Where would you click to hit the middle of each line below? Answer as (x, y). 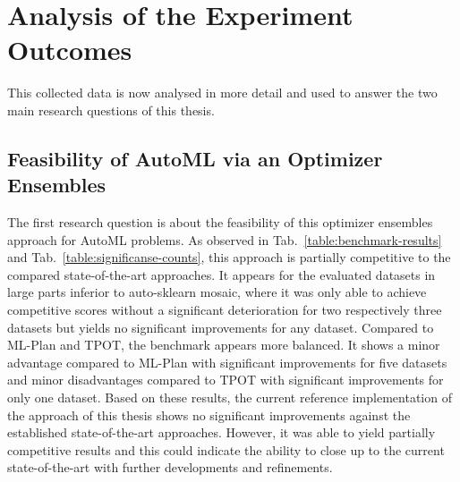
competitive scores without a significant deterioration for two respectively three (225, 310)
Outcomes (70, 50)
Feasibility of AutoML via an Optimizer (195, 158)
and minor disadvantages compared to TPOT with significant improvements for (226, 380)
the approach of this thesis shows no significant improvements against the (209, 414)
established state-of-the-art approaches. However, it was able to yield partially (221, 432)
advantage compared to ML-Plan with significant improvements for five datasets (227, 362)
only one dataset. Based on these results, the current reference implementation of (230, 397)
